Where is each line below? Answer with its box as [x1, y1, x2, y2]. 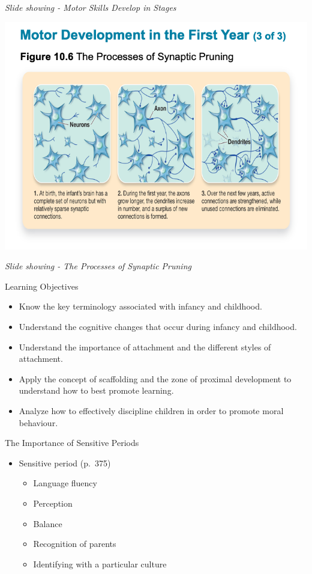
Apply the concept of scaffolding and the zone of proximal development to [19, 372, 292, 385]
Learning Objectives [5, 279, 79, 292]
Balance [33, 517, 62, 530]
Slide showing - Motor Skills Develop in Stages [5, 1, 176, 13]
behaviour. [19, 416, 58, 429]
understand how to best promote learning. [19, 384, 174, 397]
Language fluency [33, 477, 97, 489]
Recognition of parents [33, 537, 116, 550]
